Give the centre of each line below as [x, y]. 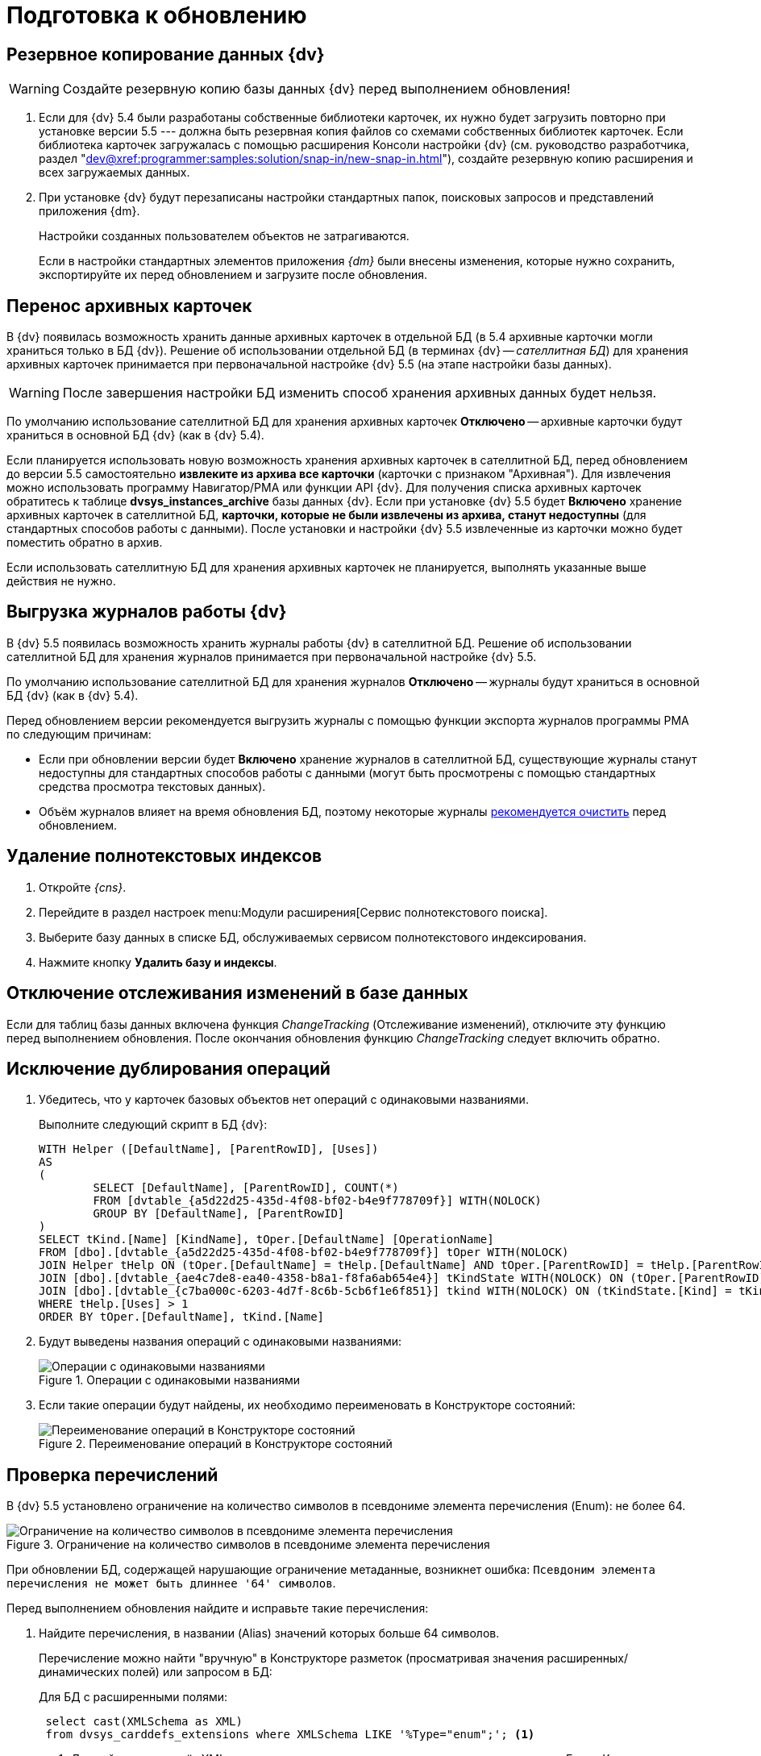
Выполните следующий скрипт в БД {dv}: [153, 1125]
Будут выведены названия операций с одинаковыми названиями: [220, 1342]
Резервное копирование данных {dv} [166, 54]
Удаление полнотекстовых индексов [164, 856]
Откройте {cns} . [83, 887]
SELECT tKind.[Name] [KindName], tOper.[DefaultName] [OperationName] [266, 1240]
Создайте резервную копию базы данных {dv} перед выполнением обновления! [316, 89]
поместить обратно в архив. [85, 543]
